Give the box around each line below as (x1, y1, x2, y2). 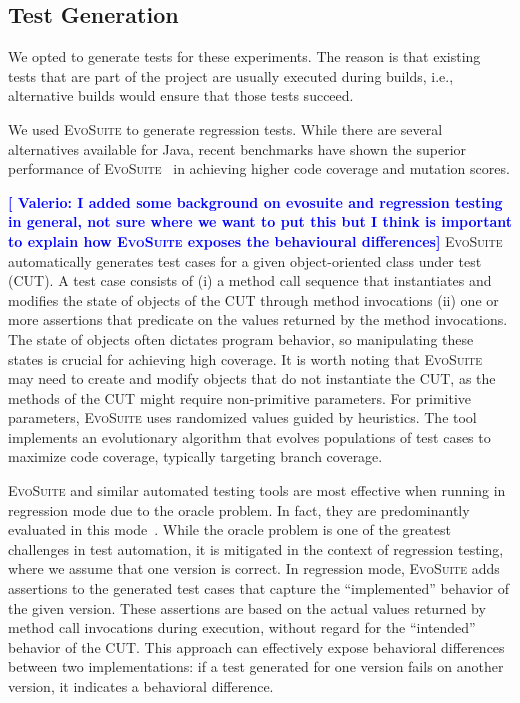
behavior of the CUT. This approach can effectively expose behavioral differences (8, 636, 505, 657)
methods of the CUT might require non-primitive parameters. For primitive (8, 387, 472, 408)
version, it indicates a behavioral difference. (8, 676, 274, 697)
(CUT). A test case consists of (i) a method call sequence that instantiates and (8, 270, 492, 291)
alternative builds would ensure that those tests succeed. (8, 85, 354, 106)
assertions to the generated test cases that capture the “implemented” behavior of (8, 578, 510, 599)
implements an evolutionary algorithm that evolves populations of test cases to (8, 426, 491, 447)
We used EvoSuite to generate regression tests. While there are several (8, 118, 443, 139)
